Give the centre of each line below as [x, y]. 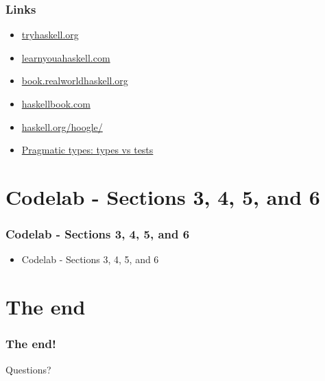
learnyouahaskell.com [66, 57]
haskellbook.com [56, 103]
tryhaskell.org [50, 35]
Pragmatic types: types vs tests [87, 150]
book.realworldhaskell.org [75, 81]
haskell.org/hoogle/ [62, 126]
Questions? [28, 369]
